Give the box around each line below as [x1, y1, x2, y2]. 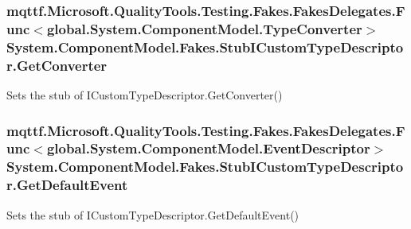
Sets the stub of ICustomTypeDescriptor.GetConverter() [6, 86, 283, 103]
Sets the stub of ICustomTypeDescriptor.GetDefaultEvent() [6, 206, 299, 223]
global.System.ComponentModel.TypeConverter [46, 18, 362, 38]
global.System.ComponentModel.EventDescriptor [46, 138, 370, 158]
